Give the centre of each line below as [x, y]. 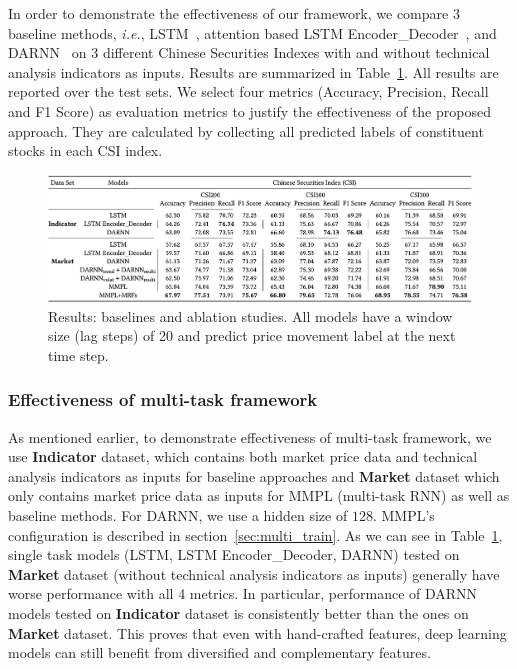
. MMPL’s [403, 514]
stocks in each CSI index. [85, 150]
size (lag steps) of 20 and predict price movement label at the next [252, 335]
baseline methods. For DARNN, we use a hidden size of [178, 514]
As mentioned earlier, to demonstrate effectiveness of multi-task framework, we [250, 436]
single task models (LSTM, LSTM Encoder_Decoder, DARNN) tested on [234, 554]
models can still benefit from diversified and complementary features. [219, 652]
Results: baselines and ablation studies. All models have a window [250, 315]
